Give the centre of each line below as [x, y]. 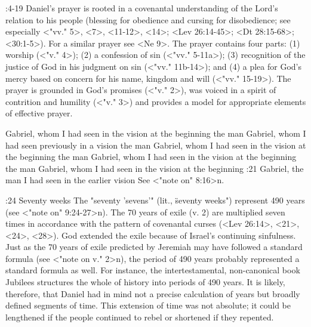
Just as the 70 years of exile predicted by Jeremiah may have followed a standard [154, 247]
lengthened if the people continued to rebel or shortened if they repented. [140, 317]
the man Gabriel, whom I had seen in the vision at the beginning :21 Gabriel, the [155, 168]
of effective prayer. [39, 113]
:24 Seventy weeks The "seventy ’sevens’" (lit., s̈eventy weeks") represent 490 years [155, 200]
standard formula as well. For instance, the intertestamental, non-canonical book [153, 270]
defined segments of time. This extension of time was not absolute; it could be [148, 305]
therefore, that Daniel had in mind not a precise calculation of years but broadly [153, 293]
